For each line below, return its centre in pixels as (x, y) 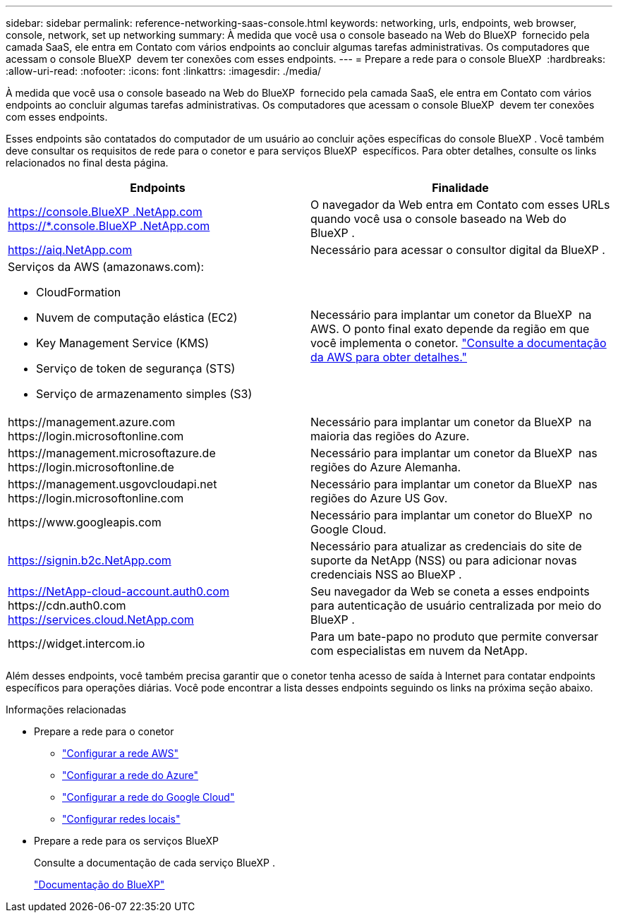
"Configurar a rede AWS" (121, 753)
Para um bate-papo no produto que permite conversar (455, 636)
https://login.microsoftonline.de (91, 467)
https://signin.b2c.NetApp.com (90, 560)
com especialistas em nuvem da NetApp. (419, 651)
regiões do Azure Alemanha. (386, 467)
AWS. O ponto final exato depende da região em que (450, 329)
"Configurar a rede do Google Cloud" (149, 797)
